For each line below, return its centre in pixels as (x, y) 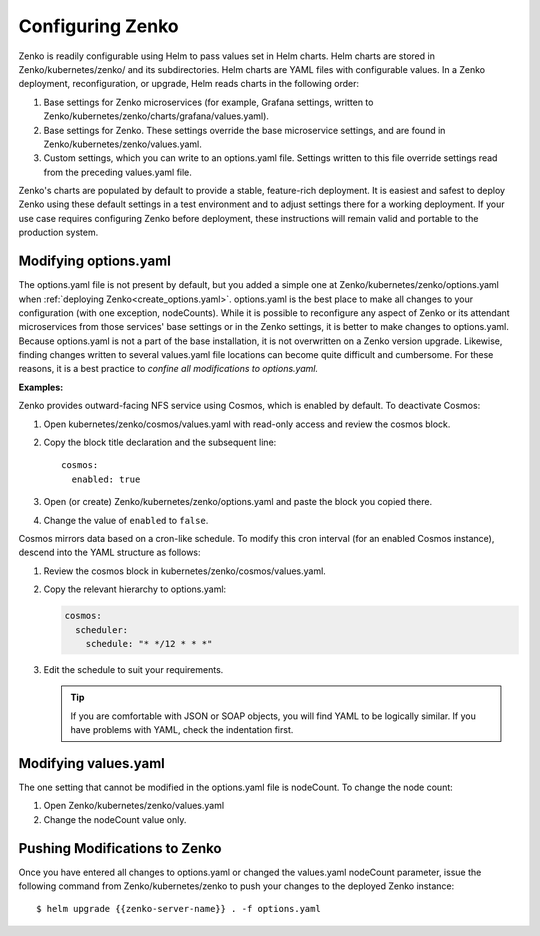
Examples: (41, 387)
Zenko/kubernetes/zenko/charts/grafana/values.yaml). (156, 116)
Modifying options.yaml (95, 261)
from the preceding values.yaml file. (117, 172)
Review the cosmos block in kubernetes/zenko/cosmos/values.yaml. (185, 571)
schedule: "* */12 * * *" (149, 643)
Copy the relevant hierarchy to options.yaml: (135, 589)
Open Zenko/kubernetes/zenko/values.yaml (134, 806)
